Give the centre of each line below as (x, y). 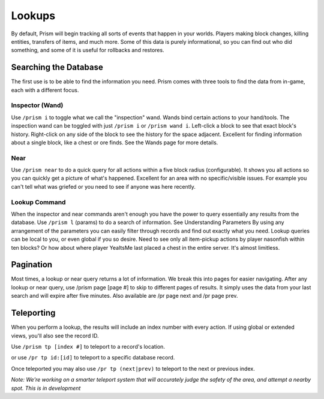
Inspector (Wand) (37, 105)
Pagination (32, 265)
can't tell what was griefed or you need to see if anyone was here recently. (103, 186)
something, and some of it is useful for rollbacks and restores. (88, 50)
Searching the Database (57, 67)
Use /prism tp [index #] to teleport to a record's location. (88, 346)
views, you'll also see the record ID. (55, 335)
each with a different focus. (45, 90)
